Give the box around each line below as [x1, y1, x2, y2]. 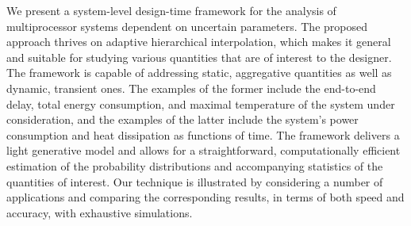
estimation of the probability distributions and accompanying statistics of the [6, 157, 383, 174]
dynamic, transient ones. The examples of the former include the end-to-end [6, 79, 376, 96]
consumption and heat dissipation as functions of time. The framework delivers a [6, 126, 400, 143]
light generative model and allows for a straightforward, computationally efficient [6, 142, 401, 159]
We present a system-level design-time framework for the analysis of [6, 2, 336, 18]
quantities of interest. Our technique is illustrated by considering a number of [6, 173, 383, 190]
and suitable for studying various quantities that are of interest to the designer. [6, 48, 392, 65]
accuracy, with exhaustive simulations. [6, 204, 193, 220]
